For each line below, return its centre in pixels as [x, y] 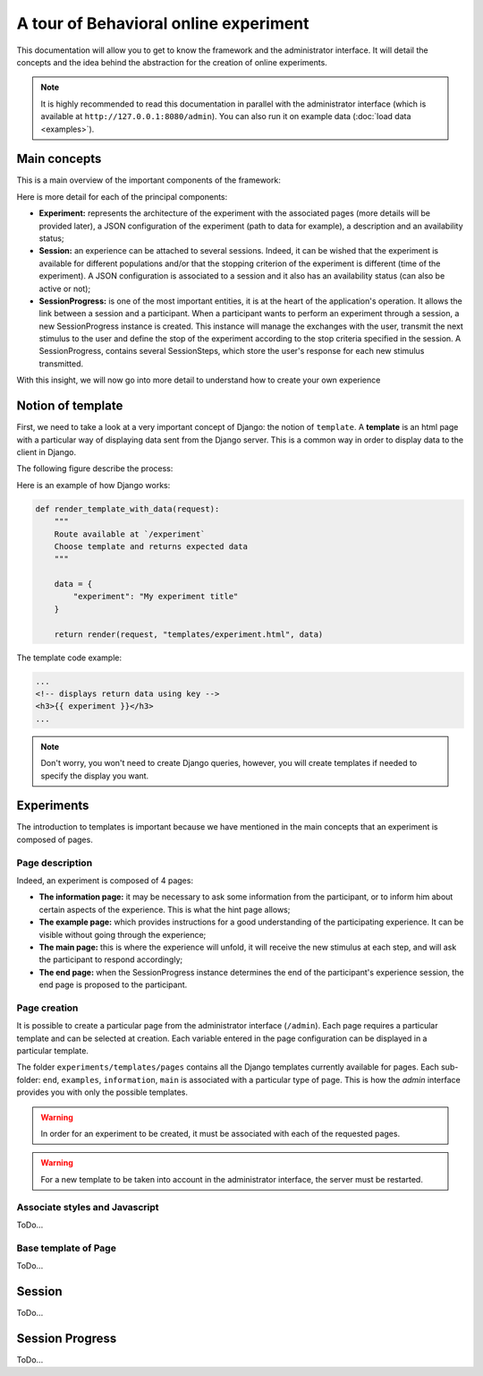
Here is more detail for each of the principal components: [122, 196]
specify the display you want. [95, 776]
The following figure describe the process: [95, 469]
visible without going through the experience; [123, 934]
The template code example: [69, 658]
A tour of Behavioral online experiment [163, 23]
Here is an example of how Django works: [93, 485]
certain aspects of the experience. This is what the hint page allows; [165, 909]
